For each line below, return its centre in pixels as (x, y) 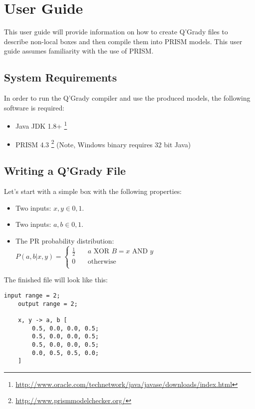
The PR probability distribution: (65, 240)
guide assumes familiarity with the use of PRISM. (79, 51)
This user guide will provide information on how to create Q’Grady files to (116, 32)
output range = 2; (48, 304)
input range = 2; (32, 295)
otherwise (102, 262)
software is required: (34, 107)
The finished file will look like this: (56, 280)
